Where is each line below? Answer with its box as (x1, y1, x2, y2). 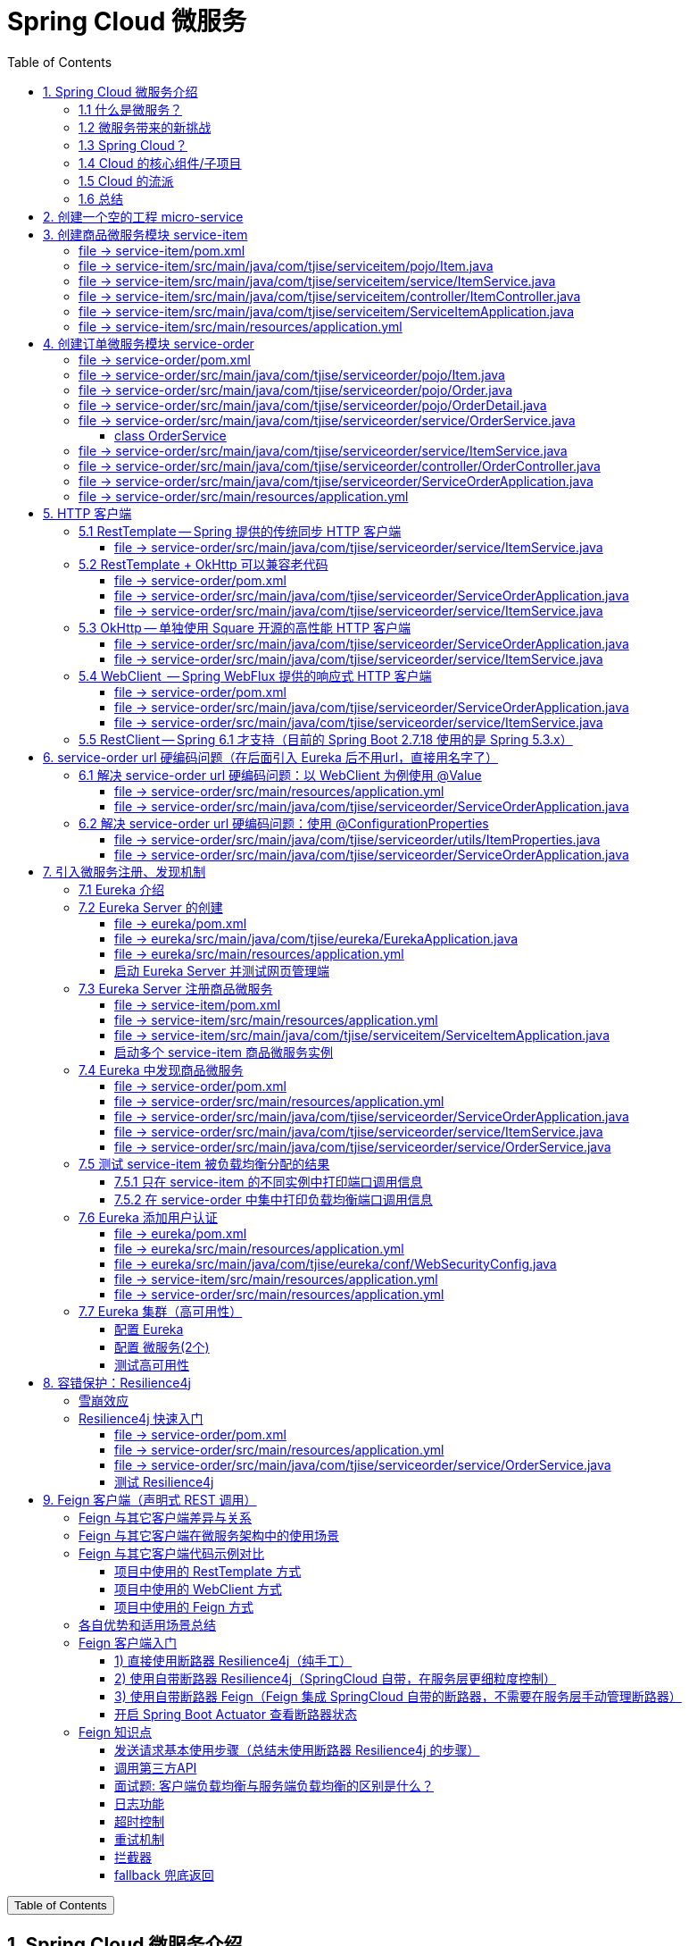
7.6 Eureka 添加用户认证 (79, 1209, 218, 1225)
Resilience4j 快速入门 (79, 1410, 203, 1426)
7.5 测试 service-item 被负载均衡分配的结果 (79, 1155, 330, 1171)
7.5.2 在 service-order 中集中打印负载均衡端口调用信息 (114, 1191, 433, 1207)
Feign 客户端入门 (79, 1634, 178, 1650)
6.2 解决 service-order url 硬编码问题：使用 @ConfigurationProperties (79, 815, 489, 831)
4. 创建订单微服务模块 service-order (43, 335, 254, 351)
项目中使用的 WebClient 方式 (114, 1581, 282, 1597)
